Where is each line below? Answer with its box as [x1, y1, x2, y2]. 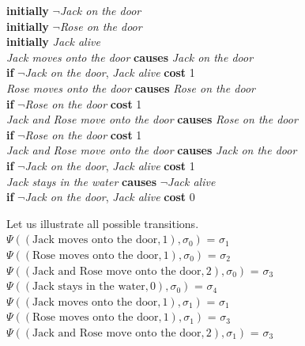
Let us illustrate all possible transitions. [6, 215, 199, 231]
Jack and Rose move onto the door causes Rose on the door [6, 111, 298, 127]
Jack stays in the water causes [6, 173, 157, 189]
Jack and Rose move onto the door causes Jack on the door [6, 142, 297, 158]
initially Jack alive [6, 33, 100, 50]
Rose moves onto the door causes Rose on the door [6, 79, 255, 96]
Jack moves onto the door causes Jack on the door [6, 48, 254, 65]
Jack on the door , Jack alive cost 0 [24, 188, 195, 205]
